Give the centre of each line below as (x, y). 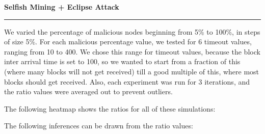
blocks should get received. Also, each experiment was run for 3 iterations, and (127, 81)
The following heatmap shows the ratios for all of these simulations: (110, 108)
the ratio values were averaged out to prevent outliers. (88, 91)
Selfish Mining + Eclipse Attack (62, 7)
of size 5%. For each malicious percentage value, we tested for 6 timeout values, (128, 42)
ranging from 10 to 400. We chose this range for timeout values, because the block (132, 51)
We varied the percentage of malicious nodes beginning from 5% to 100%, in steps (132, 31)
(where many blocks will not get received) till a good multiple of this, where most (132, 71)
